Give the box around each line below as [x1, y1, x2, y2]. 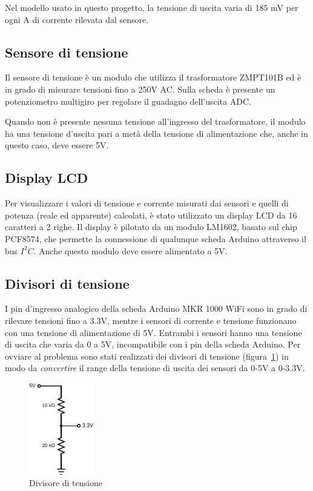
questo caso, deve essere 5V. [5, 139, 109, 151]
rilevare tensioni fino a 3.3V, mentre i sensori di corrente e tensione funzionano [5, 314, 297, 326]
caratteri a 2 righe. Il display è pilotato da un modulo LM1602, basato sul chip [5, 220, 297, 233]
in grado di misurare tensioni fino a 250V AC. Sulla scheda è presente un [5, 82, 275, 95]
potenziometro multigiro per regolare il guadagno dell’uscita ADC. [5, 94, 251, 107]
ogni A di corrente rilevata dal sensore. [5, 13, 149, 25]
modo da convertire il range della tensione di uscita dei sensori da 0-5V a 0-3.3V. [5, 361, 305, 374]
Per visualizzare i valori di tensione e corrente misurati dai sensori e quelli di [5, 197, 289, 209]
